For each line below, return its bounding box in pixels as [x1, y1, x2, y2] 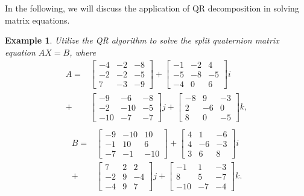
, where [69, 45, 97, 58]
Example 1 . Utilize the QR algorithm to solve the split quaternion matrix [5, 34, 279, 47]
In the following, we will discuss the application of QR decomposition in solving [5, 2, 299, 14]
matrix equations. [5, 13, 70, 26]
